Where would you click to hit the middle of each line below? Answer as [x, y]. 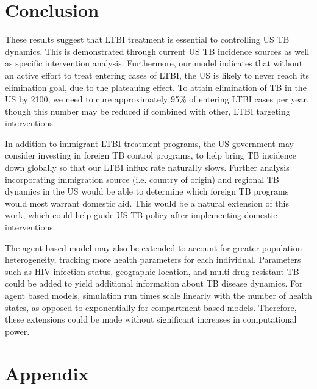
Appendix [47, 373]
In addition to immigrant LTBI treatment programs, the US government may [149, 143]
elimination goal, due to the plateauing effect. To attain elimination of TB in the [156, 87]
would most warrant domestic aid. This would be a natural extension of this [147, 203]
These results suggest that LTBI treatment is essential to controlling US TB [147, 39]
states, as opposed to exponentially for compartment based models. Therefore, [151, 307]
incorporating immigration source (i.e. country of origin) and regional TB [142, 179]
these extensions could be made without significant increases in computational [151, 319]
